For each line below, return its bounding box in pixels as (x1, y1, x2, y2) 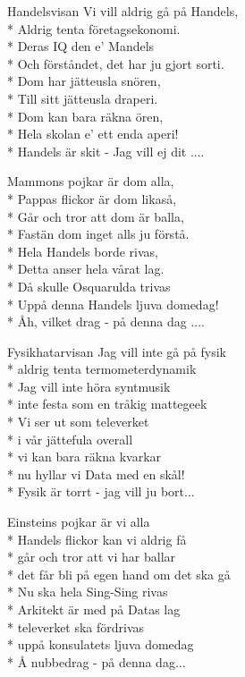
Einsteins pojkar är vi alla (7, 512, 150, 531)
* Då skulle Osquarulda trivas (7, 276, 171, 295)
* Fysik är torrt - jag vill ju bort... (7, 482, 195, 501)
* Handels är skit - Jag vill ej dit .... (7, 141, 205, 160)
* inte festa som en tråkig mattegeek (7, 394, 207, 413)
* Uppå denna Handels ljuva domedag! (7, 294, 219, 313)
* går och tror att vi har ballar (7, 547, 176, 566)
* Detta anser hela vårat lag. (7, 259, 165, 278)
